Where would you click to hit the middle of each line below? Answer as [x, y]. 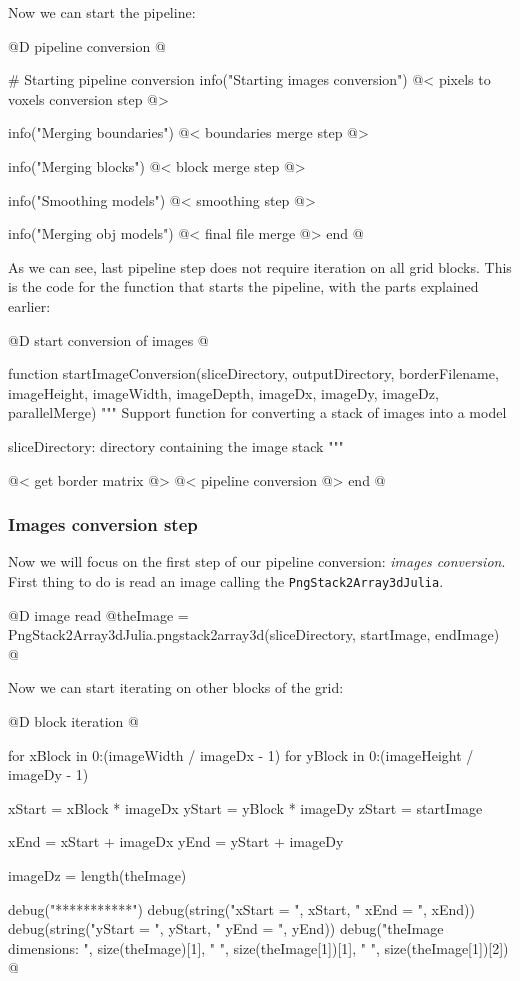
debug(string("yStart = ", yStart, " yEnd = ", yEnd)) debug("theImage [226, 928]
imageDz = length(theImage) [97, 874]
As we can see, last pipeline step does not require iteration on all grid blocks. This [260, 266]
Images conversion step [103, 524]
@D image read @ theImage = [98, 614]
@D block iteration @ [73, 720]
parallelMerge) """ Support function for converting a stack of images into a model [257, 412]
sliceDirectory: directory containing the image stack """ [176, 445]
